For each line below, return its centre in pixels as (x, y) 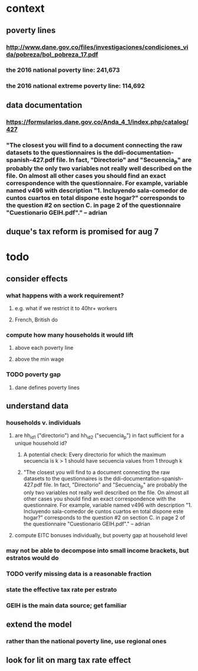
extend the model (39, 625)
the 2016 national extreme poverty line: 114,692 (76, 86)
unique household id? (41, 443)
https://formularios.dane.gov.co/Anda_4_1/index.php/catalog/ (98, 121)
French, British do (36, 320)
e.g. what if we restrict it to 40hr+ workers (66, 308)
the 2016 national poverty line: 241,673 (63, 70)
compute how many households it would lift (70, 335)
